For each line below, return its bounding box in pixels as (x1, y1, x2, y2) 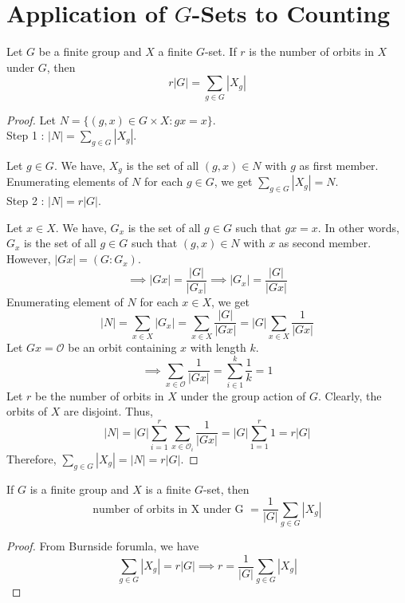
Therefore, (6, 450, 57, 467)
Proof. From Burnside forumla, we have (6, 537, 199, 554)
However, (6, 250, 51, 267)
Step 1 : (6, 127, 45, 144)
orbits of (6, 403, 48, 420)
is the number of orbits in (249, 43, 374, 60)
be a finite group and (38, 43, 142, 60)
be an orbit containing (68, 339, 177, 356)
